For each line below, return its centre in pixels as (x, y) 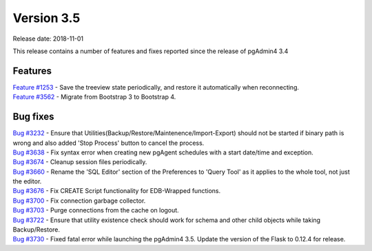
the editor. (27, 181)
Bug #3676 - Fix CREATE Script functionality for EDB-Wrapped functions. (116, 191)
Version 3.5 (46, 18)
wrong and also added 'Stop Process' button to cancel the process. (108, 143)
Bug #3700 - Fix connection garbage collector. (79, 201)
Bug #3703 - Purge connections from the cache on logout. (96, 210)
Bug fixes (33, 117)
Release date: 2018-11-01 (48, 39)
